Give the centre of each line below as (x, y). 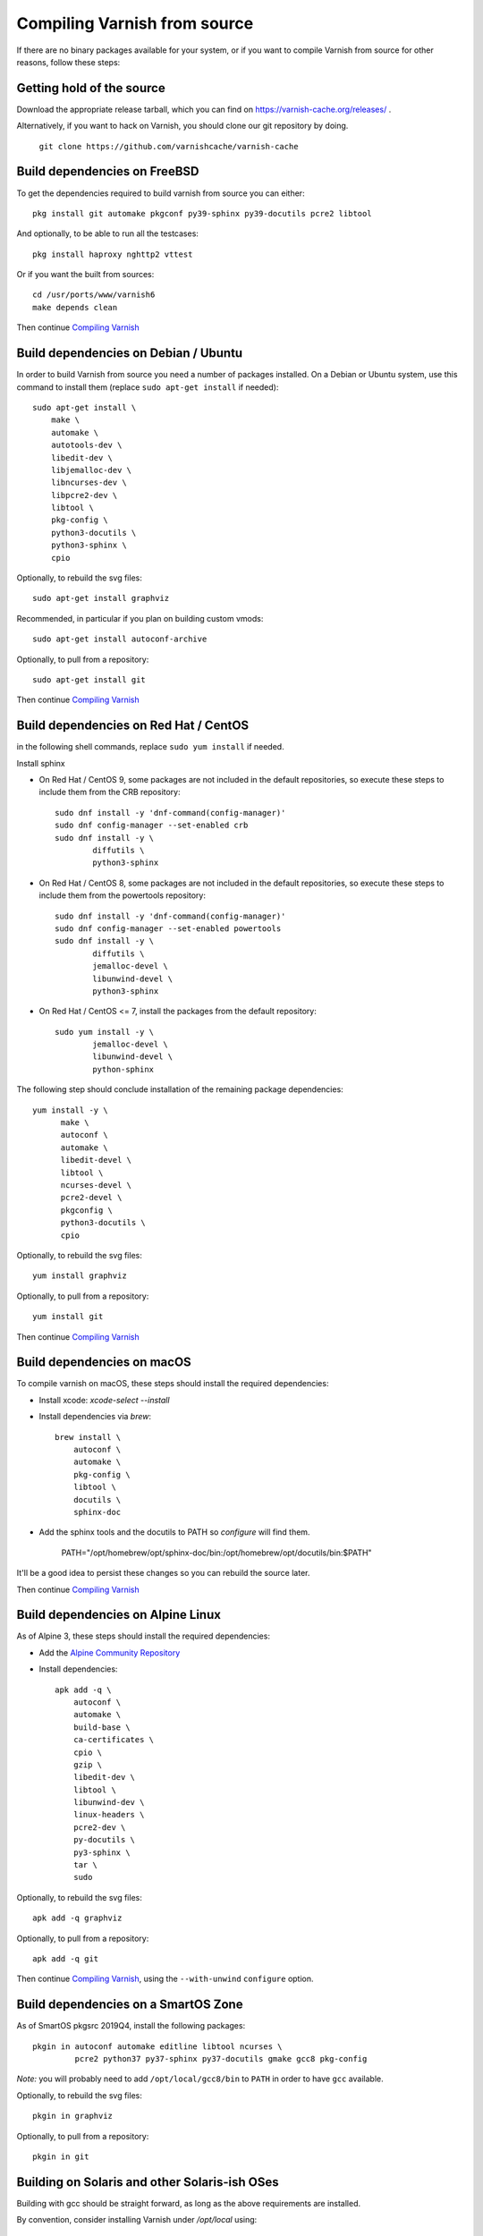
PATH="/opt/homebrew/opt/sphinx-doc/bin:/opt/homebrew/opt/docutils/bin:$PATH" (216, 1553)
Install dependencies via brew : (95, 1417)
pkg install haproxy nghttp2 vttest (113, 254)
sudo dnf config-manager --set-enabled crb (152, 826)
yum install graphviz (80, 1276)
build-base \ (102, 1727)
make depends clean (75, 307)
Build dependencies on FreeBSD (108, 171)
